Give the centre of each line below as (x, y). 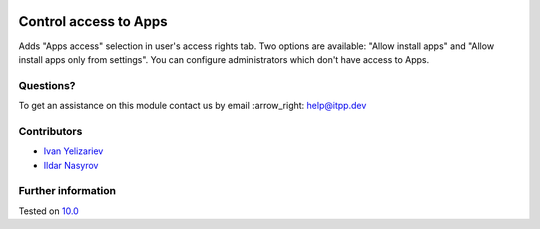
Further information (67, 191)
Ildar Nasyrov (71, 165)
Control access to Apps (93, 21)
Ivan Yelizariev (73, 151)
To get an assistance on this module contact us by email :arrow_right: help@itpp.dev (192, 106)
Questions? (47, 85)
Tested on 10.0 (48, 211)
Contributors (50, 131)
